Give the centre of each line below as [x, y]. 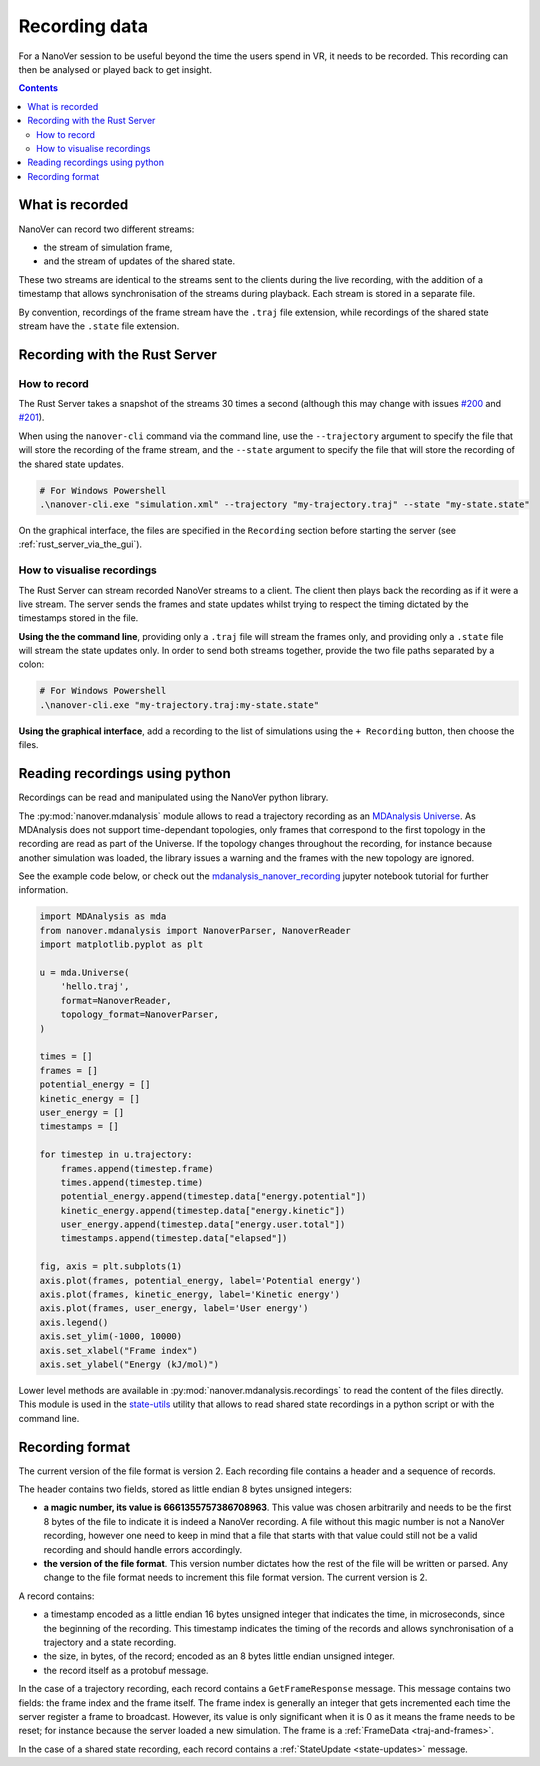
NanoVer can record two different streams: [106, 229]
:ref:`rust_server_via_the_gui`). [80, 544]
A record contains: [56, 1596]
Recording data [83, 26]
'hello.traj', [95, 986]
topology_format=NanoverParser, [140, 1014]
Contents [38, 88]
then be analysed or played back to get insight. [115, 69]
